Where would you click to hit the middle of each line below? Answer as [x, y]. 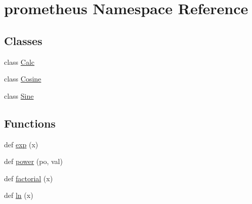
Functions [30, 123]
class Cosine [23, 79]
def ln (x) [19, 195]
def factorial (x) [29, 178]
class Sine [19, 95]
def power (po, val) [33, 161]
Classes [23, 40]
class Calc [19, 62]
